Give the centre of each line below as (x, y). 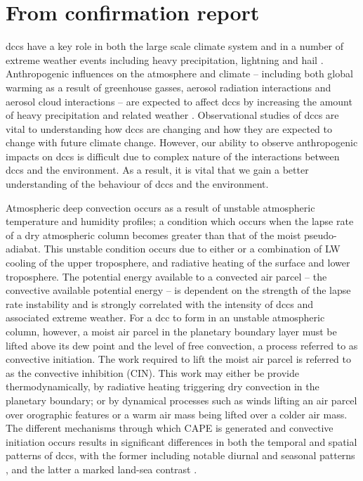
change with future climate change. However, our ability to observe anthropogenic (182, 142)
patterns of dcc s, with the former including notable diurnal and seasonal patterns (180, 455)
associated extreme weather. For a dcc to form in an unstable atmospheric (165, 318)
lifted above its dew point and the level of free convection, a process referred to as (182, 345)
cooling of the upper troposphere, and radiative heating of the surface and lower (178, 263)
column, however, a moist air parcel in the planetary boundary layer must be (171, 331)
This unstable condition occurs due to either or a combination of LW (192, 249)
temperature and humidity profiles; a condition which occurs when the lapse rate (180, 221)
